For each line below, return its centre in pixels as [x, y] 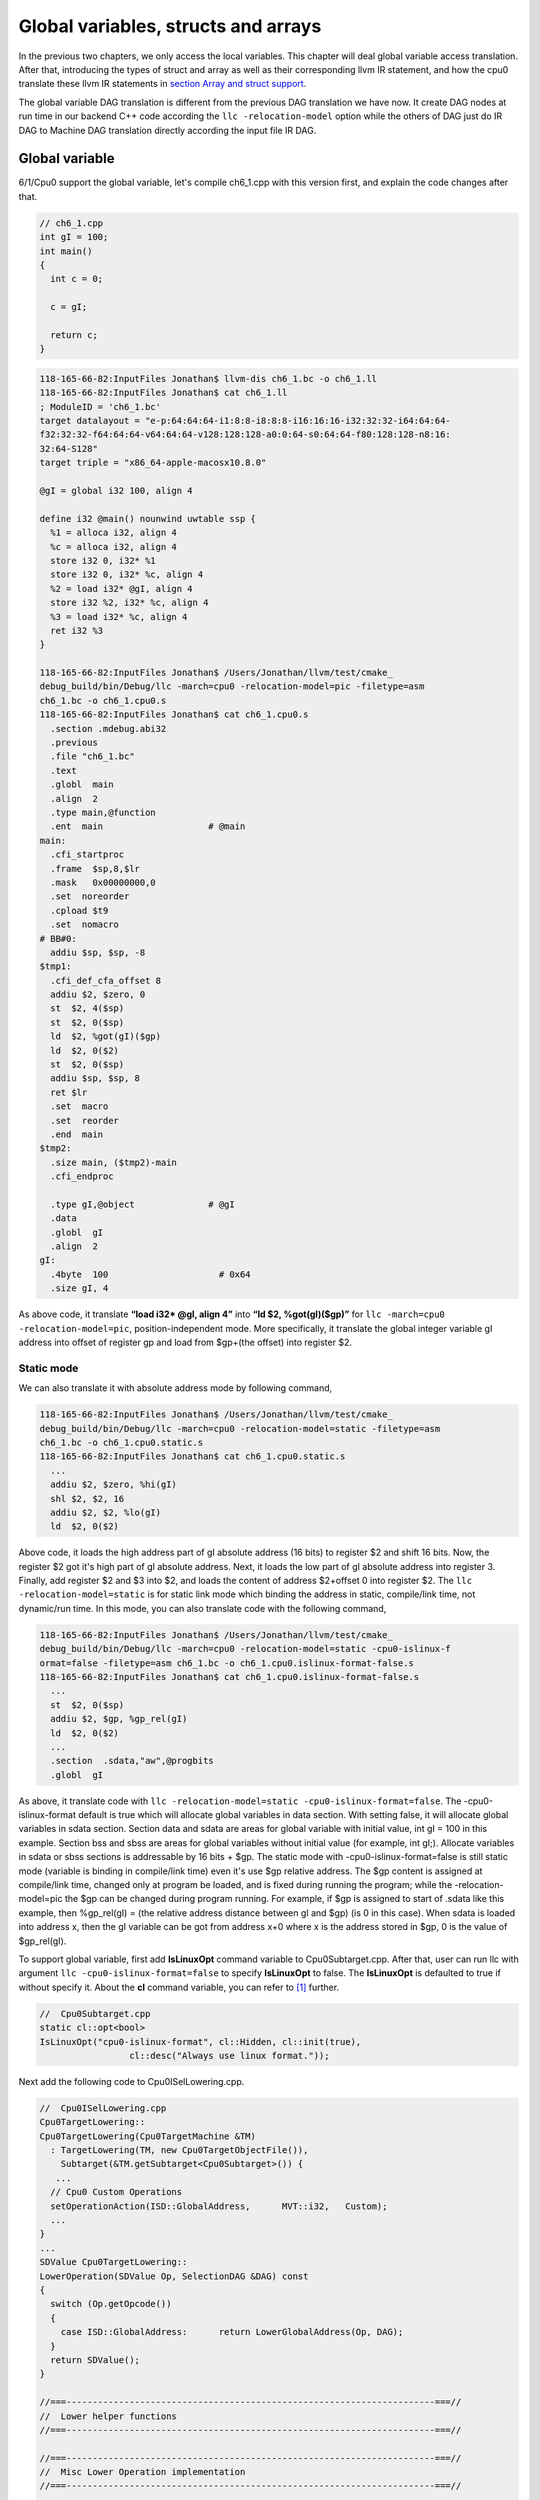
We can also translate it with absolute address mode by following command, [175, 1388]
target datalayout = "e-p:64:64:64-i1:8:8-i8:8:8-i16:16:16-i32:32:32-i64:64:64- [245, 421]
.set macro [79, 1106]
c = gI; [69, 307]
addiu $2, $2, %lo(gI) [106, 1512]
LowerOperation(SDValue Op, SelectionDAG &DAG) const [174, 2276]
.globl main [82, 784]
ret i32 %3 [77, 630]
